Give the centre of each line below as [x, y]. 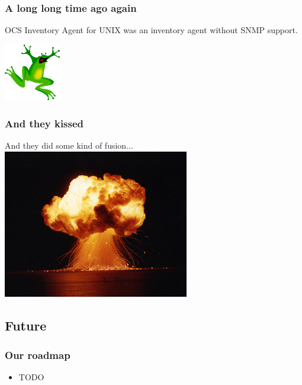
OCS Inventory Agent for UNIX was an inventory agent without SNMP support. [151, 30]
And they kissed [44, 123]
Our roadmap [38, 354]
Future [26, 325]
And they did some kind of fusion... [69, 145]
